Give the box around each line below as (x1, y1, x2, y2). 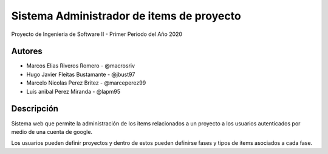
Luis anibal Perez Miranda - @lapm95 (26, 88, 121, 95)
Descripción (11, 103, 59, 114)
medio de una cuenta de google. (11, 128, 93, 135)
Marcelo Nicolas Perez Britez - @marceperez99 (26, 79, 146, 86)
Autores (11, 46, 43, 57)
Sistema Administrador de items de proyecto (11, 9, 241, 23)
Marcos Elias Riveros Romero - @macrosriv (26, 62, 135, 69)
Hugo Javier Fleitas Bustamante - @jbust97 (26, 71, 135, 78)
